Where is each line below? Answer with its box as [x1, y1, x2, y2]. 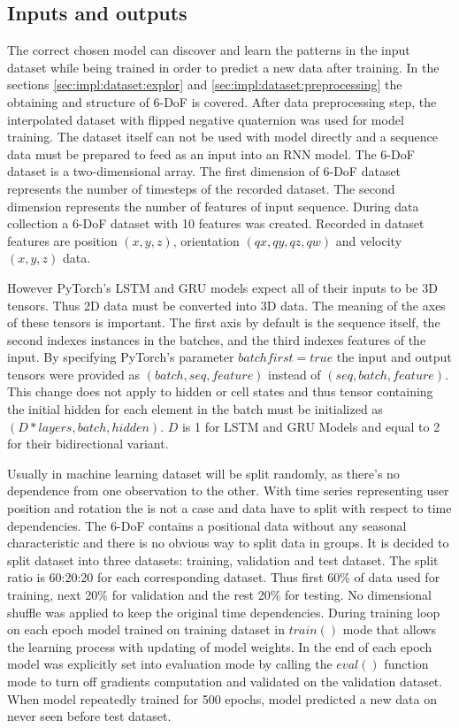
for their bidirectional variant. [7, 434, 169, 453]
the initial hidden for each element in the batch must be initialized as [7, 400, 383, 418]
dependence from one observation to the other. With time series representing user [7, 481, 449, 500]
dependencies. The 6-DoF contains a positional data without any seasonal [7, 516, 407, 534]
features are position [7, 231, 118, 249]
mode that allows [342, 620, 436, 639]
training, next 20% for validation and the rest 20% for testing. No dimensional [7, 586, 432, 604]
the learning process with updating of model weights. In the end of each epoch [7, 637, 432, 655]
